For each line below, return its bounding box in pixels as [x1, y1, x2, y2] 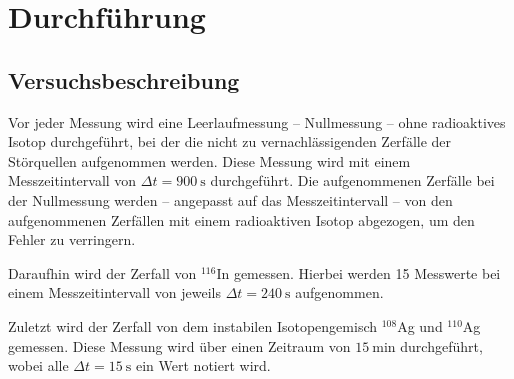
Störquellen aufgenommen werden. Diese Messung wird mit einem [8, 150, 411, 171]
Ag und [397, 315, 443, 336]
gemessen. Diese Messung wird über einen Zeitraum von [8, 335, 351, 356]
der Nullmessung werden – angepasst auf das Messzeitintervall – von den [8, 189, 453, 210]
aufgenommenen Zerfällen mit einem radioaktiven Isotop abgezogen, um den [8, 209, 475, 230]
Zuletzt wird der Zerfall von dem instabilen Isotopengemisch [8, 315, 378, 336]
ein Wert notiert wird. [136, 355, 271, 376]
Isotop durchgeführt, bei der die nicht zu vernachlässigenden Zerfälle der [8, 131, 452, 152]
